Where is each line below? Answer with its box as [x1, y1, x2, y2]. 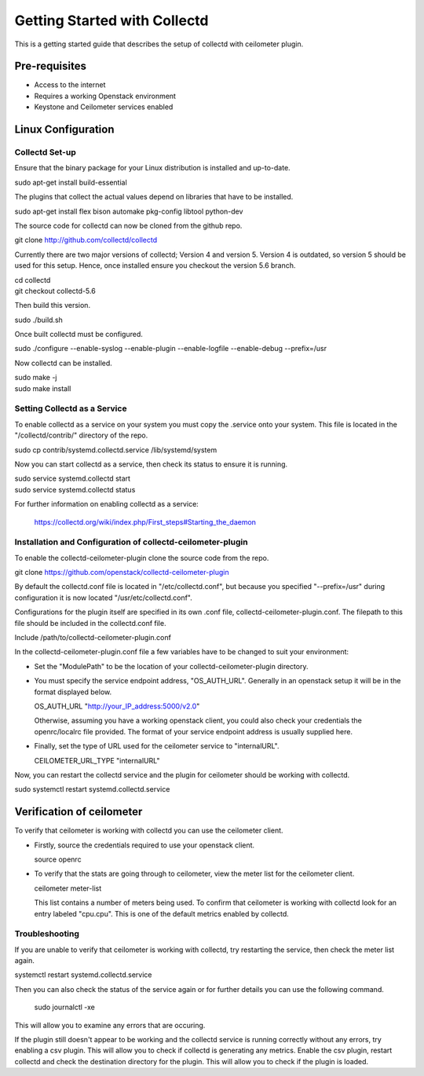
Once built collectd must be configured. [14, 330, 143, 339]
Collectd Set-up [14, 147, 76, 158]
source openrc [34, 855, 82, 864]
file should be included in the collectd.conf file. [14, 618, 166, 628]
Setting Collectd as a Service [14, 403, 127, 414]
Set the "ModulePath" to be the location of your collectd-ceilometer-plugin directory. [34, 661, 309, 671]
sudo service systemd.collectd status [14, 485, 136, 494]
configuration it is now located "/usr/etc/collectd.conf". [14, 593, 192, 602]
